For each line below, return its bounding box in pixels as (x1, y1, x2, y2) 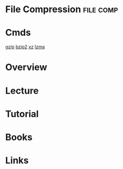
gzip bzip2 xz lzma (5, 44, 45, 50)
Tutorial (5, 108, 39, 120)
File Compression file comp (5, 4, 118, 15)
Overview (5, 62, 47, 73)
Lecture (5, 85, 39, 96)
